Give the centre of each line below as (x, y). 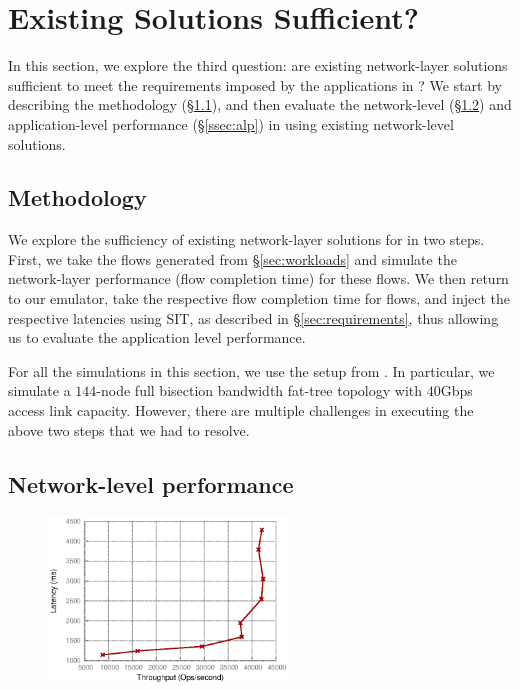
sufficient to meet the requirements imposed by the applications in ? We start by (255, 84)
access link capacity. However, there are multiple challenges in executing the (241, 410)
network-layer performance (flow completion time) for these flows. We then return (258, 278)
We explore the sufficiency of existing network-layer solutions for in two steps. (246, 239)
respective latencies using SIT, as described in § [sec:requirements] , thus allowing (253, 317)
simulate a (39, 390)
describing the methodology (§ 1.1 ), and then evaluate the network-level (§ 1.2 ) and (260, 104)
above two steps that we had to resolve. (129, 429)
